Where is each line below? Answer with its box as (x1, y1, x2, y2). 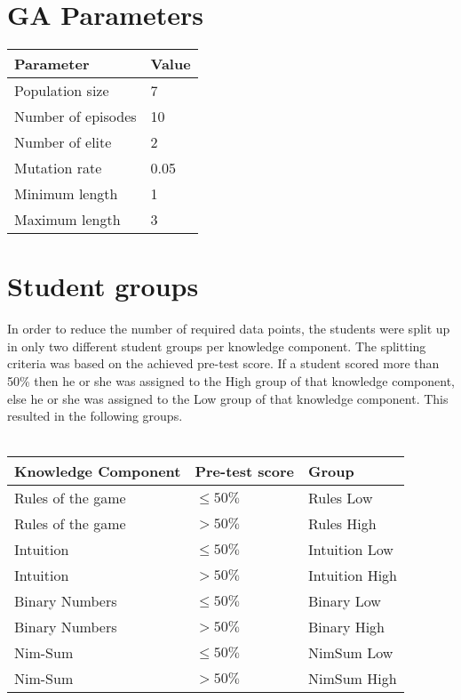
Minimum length (14, 183, 118, 205)
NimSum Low (307, 642, 393, 664)
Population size (14, 80, 109, 101)
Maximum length (14, 209, 121, 230)
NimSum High (307, 668, 397, 689)
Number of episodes (14, 106, 137, 127)
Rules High (307, 513, 377, 535)
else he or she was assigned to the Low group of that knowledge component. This (7, 389, 449, 407)
